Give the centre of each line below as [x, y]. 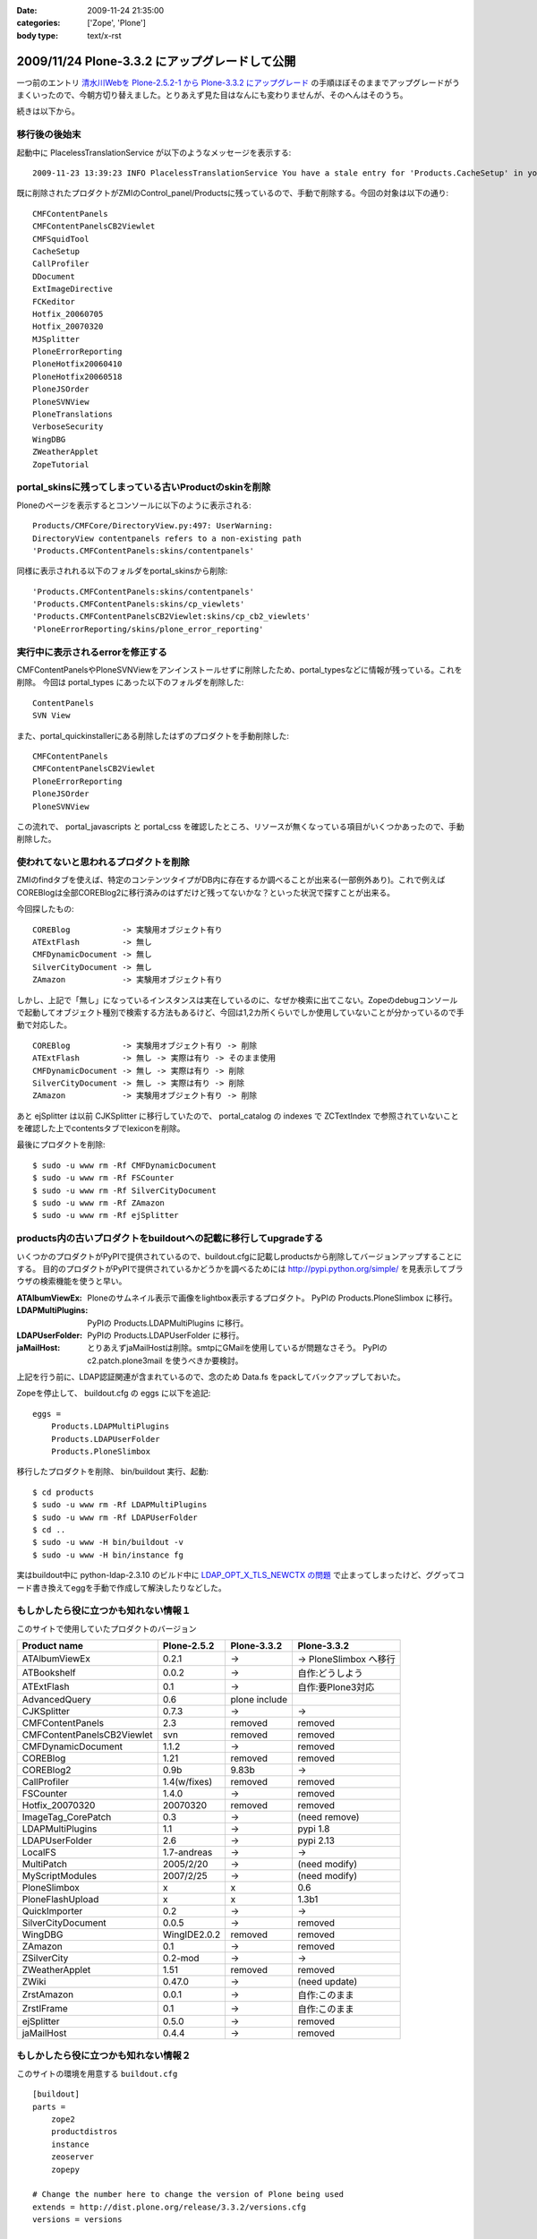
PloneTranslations [73, 415]
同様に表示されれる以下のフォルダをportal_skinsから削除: [122, 571]
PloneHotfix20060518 [77, 377]
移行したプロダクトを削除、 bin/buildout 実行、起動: [113, 1471]
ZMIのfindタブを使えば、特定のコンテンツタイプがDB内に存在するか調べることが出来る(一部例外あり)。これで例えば [231, 880]
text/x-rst [104, 35]
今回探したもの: [46, 909]
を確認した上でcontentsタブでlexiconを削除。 [101, 1128]
